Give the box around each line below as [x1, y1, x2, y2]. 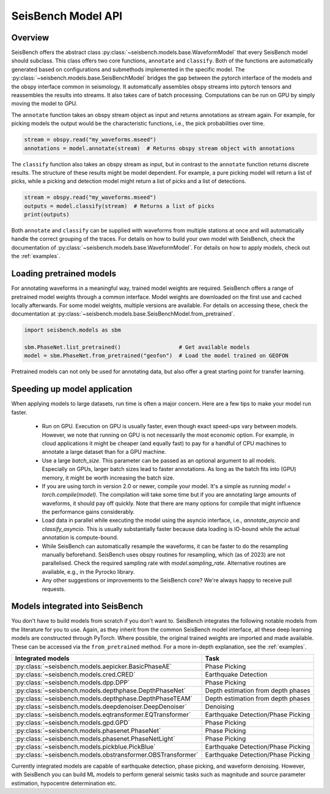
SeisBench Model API [11, 9, 123, 23]
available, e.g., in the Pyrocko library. [42, 568, 135, 575]
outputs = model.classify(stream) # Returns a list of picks [24, 202, 215, 209]
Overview [11, 32, 50, 43]
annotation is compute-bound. [42, 534, 119, 541]
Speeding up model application [11, 384, 133, 395]
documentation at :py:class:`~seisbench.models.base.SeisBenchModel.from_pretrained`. [11, 310, 235, 317]
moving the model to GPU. [11, 100, 78, 107]
